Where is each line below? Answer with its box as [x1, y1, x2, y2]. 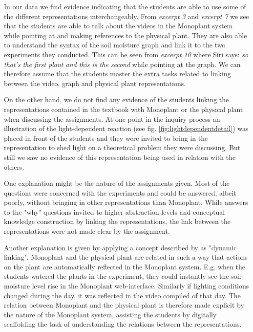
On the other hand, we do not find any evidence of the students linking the [4, 94, 229, 105]
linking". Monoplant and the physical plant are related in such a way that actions [4, 252, 248, 262]
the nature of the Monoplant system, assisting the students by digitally [4, 309, 217, 319]
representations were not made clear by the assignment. [4, 226, 170, 236]
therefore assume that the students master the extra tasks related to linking [4, 68, 231, 79]
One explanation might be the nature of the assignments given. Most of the [4, 178, 230, 188]
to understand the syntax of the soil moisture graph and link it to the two [4, 40, 226, 50]
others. [4, 161, 24, 172]
